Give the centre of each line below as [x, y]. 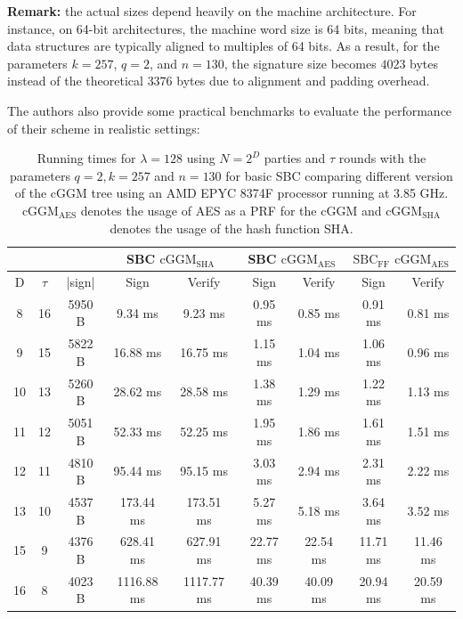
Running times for [86, 158]
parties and [295, 158]
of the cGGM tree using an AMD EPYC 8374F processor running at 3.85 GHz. [231, 193]
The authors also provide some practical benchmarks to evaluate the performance [230, 110]
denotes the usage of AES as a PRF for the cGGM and [231, 210]
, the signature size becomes [300, 63]
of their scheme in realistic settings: [104, 128]
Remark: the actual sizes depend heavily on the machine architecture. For [212, 11]
